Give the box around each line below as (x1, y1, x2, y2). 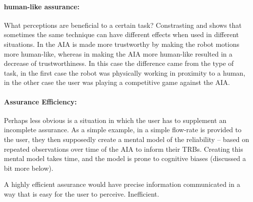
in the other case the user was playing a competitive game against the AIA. (4, 77, 230, 87)
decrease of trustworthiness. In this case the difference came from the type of (4, 58, 234, 68)
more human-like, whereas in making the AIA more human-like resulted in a (4, 48, 232, 59)
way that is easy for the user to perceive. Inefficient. (4, 188, 159, 199)
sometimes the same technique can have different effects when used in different (4, 29, 239, 40)
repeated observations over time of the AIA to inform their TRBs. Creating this (4, 143, 243, 154)
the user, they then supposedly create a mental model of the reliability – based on (4, 134, 250, 144)
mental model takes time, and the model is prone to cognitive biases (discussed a (4, 153, 246, 163)
